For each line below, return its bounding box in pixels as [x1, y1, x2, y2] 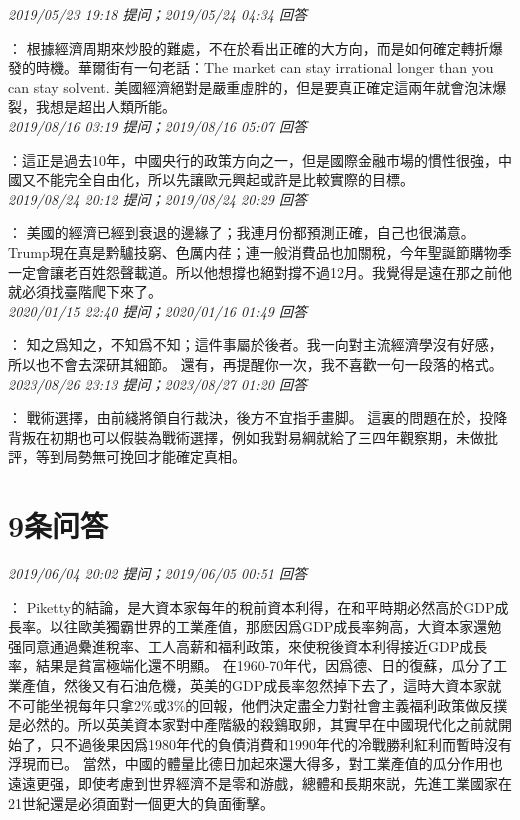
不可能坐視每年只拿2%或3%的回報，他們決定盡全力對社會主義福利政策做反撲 [8, 694, 508, 715]
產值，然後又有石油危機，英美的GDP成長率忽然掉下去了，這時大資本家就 [21, 674, 502, 695]
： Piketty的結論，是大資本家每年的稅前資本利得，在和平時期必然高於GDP [8, 596, 495, 617]
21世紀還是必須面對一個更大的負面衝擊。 [8, 792, 274, 813]
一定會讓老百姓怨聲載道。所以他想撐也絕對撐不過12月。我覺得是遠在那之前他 [8, 261, 512, 282]
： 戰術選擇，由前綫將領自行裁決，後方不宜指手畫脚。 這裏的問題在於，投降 [8, 407, 508, 428]
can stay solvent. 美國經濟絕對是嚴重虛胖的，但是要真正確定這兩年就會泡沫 [8, 76, 493, 97]
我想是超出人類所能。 [35, 96, 176, 117]
